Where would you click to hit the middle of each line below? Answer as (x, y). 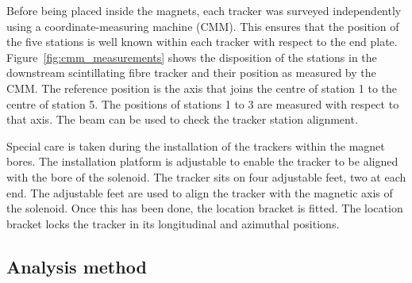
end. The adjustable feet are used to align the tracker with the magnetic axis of (200, 192)
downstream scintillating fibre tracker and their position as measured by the (191, 73)
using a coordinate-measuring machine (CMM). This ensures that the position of (203, 26)
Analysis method (77, 266)
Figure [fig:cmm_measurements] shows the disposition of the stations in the (192, 57)
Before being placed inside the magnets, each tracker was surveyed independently (204, 10)
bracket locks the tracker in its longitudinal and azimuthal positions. (173, 223)
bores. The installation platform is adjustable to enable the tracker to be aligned (202, 161)
